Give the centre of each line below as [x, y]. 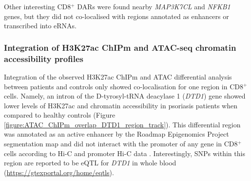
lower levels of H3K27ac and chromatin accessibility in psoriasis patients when [121, 105]
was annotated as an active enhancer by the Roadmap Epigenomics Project [116, 134]
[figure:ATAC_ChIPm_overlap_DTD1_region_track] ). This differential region [122, 124]
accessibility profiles [44, 58]
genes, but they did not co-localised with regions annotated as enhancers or [116, 16]
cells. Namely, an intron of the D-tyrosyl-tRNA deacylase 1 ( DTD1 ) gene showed [125, 96]
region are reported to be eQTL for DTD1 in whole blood [90, 163]
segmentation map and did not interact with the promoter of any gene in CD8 [121, 144]
